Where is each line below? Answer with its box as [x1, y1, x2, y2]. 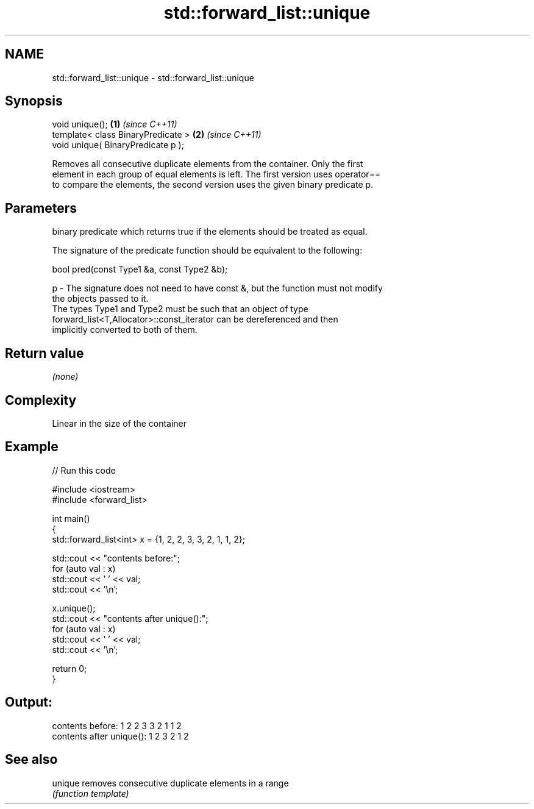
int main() [52, 513, 90, 524]
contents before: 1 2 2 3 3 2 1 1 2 [52, 720, 182, 731]
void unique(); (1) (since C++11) [52, 119, 177, 130]
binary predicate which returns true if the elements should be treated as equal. [52, 226, 368, 237]
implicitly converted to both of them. [52, 324, 198, 335]
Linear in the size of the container [52, 418, 187, 429]
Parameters [5, 200, 77, 216]
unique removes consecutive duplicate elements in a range [52, 777, 289, 788]
